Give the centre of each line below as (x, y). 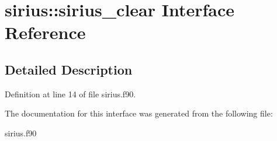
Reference (45, 32)
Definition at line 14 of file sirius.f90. (70, 94)
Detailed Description (69, 69)
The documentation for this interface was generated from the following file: (139, 113)
